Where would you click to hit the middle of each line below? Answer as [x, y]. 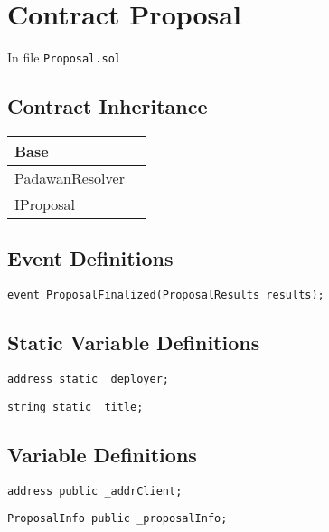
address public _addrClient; [95, 491]
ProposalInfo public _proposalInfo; [117, 519]
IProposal [45, 204]
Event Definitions [90, 258]
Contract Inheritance [108, 106]
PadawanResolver [70, 177]
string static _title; [75, 407]
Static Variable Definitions [134, 342]
